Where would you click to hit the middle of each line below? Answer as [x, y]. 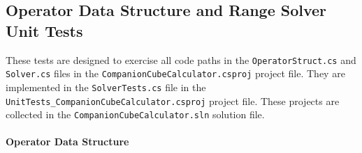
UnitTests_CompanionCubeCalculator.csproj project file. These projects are [173, 100]
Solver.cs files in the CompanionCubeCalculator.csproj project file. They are [175, 73]
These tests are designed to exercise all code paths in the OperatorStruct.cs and [181, 59]
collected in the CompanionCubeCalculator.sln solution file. [135, 114]
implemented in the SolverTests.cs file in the [106, 87]
